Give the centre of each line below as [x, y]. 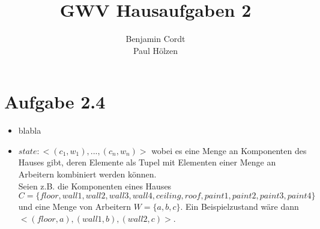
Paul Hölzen [155, 50]
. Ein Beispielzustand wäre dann [240, 207]
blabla [30, 130]
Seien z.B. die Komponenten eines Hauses [95, 186]
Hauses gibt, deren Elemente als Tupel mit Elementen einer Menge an [147, 162]
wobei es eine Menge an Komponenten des [229, 150]
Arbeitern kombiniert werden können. [87, 174]
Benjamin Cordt [155, 39]
